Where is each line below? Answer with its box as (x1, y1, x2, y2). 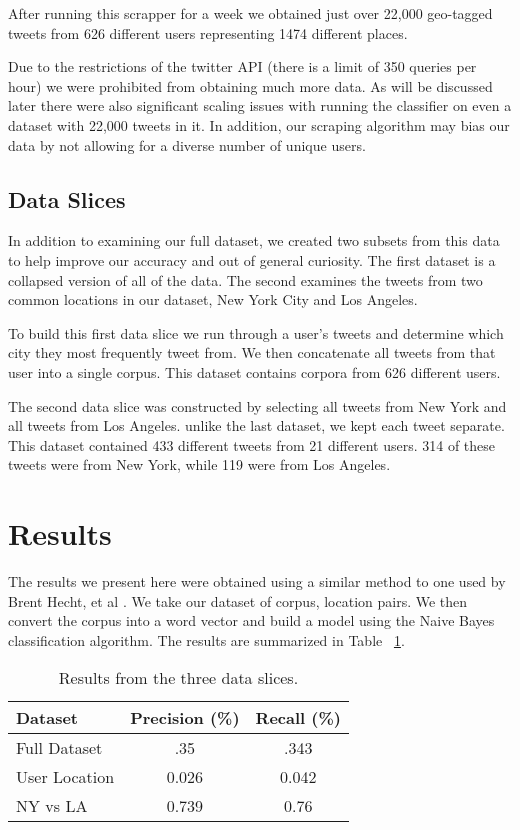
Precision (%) (130, 706, 240, 730)
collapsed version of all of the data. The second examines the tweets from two (8, 269, 483, 290)
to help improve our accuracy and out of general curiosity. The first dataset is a (8, 249, 496, 270)
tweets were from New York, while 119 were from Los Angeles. (8, 454, 391, 475)
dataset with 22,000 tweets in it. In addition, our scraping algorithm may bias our (8, 114, 510, 135)
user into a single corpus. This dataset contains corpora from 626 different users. (8, 361, 501, 382)
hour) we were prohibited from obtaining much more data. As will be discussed (8, 75, 493, 96)
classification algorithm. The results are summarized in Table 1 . (8, 629, 405, 650)
